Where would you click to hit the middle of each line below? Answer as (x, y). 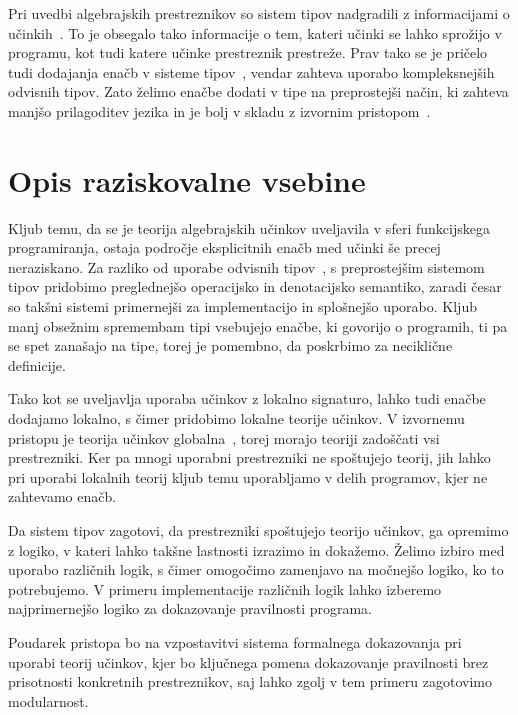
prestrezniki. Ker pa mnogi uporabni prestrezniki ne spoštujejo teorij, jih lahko (249, 457)
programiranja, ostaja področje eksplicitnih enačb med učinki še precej (224, 247)
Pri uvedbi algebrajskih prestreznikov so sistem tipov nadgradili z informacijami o (259, 13)
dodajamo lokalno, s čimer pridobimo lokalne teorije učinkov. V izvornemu (236, 418)
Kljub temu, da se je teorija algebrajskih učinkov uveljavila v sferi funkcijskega (249, 227)
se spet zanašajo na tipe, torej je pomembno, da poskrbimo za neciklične (230, 345)
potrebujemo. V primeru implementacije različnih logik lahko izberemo (225, 588)
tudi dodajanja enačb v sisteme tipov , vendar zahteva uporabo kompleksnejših (251, 71)
